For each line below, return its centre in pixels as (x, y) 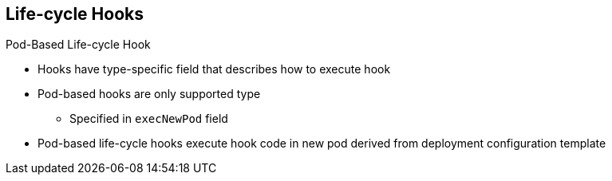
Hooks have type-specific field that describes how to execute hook (214, 69)
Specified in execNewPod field (149, 119)
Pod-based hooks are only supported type (149, 94)
